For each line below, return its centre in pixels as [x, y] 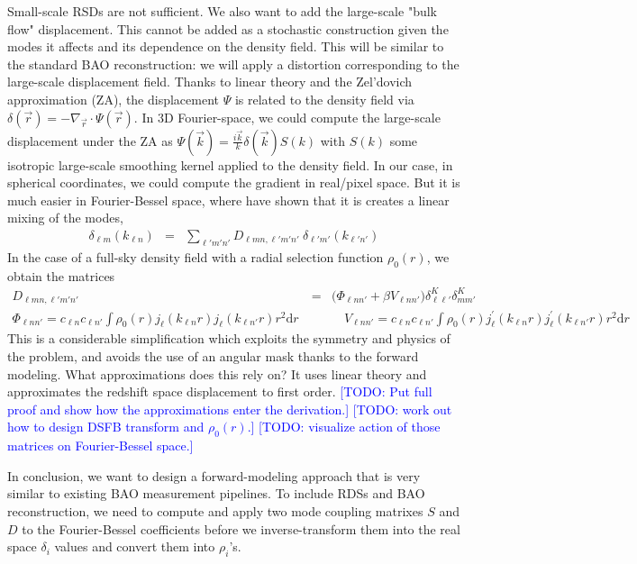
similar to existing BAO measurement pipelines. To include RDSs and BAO [216, 493]
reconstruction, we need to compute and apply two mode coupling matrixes [215, 511]
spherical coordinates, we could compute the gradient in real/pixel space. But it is [234, 182]
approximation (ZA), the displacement [114, 99]
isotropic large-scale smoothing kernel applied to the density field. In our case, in [230, 164]
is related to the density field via [324, 99]
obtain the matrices [61, 275]
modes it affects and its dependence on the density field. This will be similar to [226, 46]
